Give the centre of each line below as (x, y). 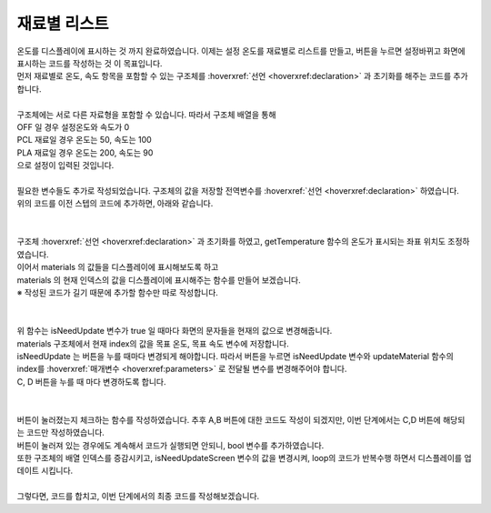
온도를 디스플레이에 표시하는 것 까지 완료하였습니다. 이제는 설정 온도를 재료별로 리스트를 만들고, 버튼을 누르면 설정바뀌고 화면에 (241, 51)
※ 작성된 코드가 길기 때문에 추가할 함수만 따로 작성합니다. (117, 292)
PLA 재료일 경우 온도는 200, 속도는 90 (85, 152)
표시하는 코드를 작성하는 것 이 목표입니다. (90, 63)
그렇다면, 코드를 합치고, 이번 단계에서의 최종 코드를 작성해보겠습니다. (138, 497)
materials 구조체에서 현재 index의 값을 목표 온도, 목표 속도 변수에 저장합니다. (153, 343)
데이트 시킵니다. (45, 471)
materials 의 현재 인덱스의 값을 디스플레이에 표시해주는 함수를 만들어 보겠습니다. (159, 280)
